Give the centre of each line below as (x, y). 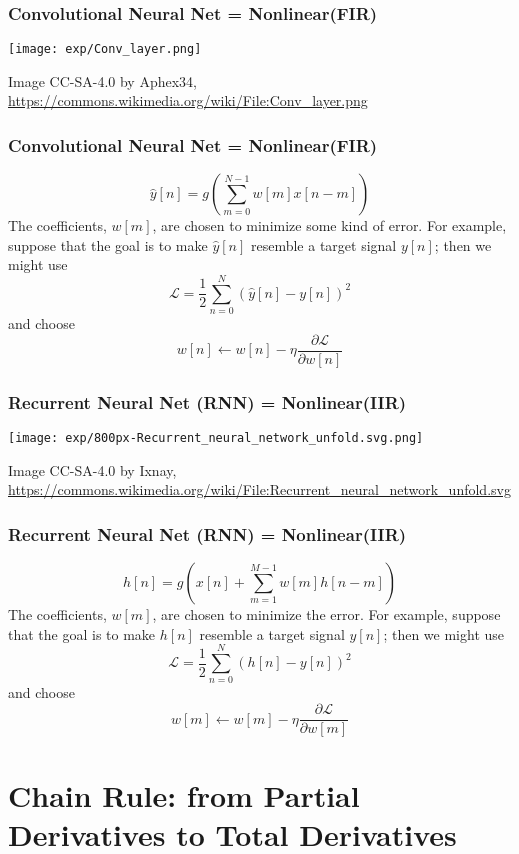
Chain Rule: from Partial (184, 795)
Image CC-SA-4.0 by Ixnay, (92, 469)
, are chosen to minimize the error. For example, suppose (326, 614)
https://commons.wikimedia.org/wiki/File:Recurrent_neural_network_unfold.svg (259, 489)
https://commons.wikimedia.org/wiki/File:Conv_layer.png (188, 100)
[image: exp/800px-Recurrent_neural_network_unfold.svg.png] (216, 438)
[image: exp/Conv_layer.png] (105, 49)
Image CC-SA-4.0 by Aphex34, (102, 80)
